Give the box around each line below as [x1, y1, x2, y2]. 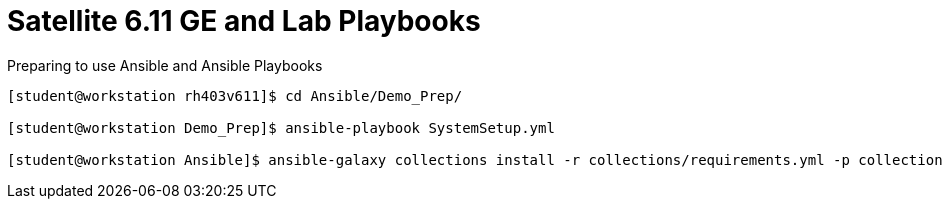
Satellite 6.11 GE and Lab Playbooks [7, 4, 481, 38]
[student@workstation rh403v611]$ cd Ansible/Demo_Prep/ [7, 87, 463, 104]
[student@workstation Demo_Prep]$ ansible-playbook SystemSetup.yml [7, 119, 555, 136]
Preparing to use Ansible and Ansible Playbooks [7, 56, 323, 74]
